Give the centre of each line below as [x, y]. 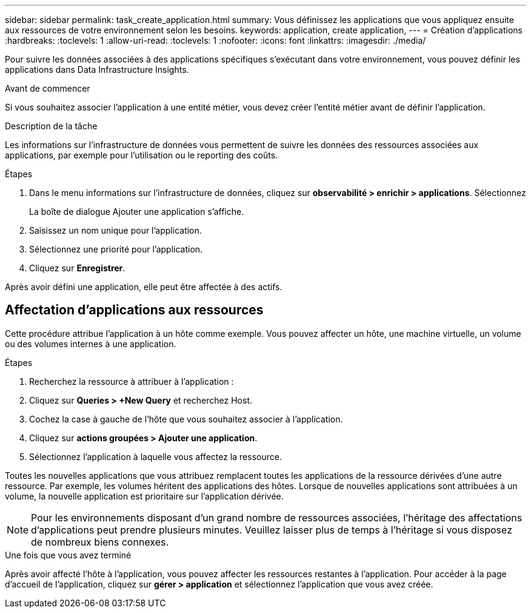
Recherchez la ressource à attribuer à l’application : [132, 381]
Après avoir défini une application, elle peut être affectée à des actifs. [144, 287]
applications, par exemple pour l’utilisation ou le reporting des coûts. [142, 155]
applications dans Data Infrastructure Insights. [97, 69]
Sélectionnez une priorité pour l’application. [116, 249]
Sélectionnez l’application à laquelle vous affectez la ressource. [155, 456]
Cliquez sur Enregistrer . [77, 268]
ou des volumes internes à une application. [91, 344]
